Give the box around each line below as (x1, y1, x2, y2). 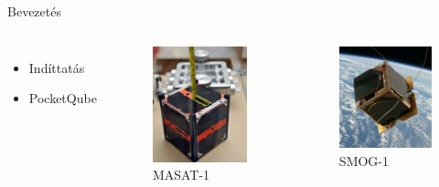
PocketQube (28, 88, 97, 108)
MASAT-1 (152, 165, 210, 184)
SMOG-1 (338, 151, 390, 171)
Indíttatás (28, 57, 85, 77)
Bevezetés (7, 2, 61, 20)
